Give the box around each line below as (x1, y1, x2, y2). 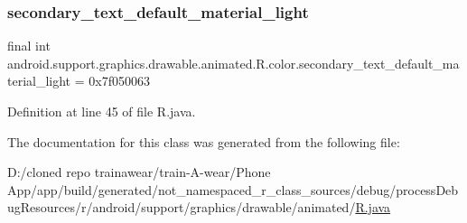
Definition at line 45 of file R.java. (7, 102, 196, 120)
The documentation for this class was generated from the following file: (7, 132, 400, 151)
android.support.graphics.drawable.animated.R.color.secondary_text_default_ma (7, 53, 460, 72)
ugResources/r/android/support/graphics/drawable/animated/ (7, 198, 356, 217)
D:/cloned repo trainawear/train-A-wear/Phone (7, 163, 271, 181)
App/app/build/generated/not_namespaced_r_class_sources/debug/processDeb (7, 180, 459, 199)
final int (7, 36, 51, 55)
